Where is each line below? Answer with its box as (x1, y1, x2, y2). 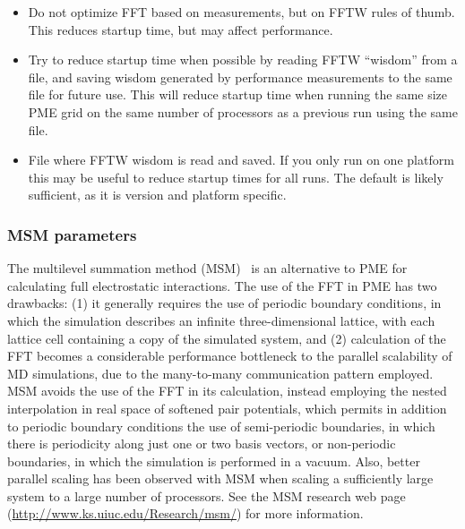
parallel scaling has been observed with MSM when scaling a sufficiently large (7, 469, 434, 488)
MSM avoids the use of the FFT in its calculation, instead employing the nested (7, 381, 447, 400)
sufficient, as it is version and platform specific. (28, 185, 287, 204)
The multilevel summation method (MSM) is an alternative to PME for (7, 259, 408, 277)
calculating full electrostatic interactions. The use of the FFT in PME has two (7, 276, 437, 294)
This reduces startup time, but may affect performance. (28, 20, 333, 38)
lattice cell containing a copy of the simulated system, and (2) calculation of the (7, 328, 446, 347)
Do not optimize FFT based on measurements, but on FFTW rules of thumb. (28, 3, 455, 21)
